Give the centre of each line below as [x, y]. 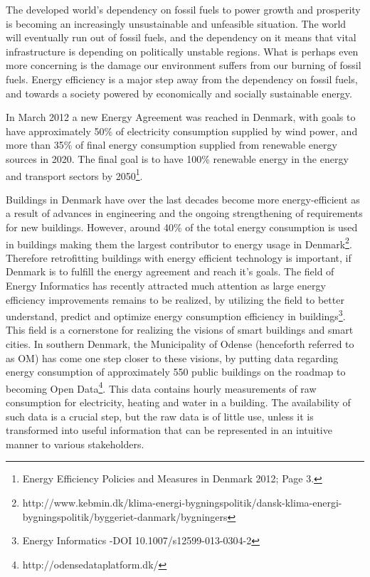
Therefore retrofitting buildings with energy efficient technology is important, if [179, 257]
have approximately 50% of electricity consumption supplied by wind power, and [182, 131]
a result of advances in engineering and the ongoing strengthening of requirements [184, 213]
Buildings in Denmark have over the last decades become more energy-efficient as [183, 199]
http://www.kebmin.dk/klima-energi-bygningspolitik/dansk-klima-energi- [182, 503]
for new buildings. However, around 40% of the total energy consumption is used [182, 227]
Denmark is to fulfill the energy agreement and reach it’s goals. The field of [170, 271]
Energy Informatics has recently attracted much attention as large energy [166, 285]
